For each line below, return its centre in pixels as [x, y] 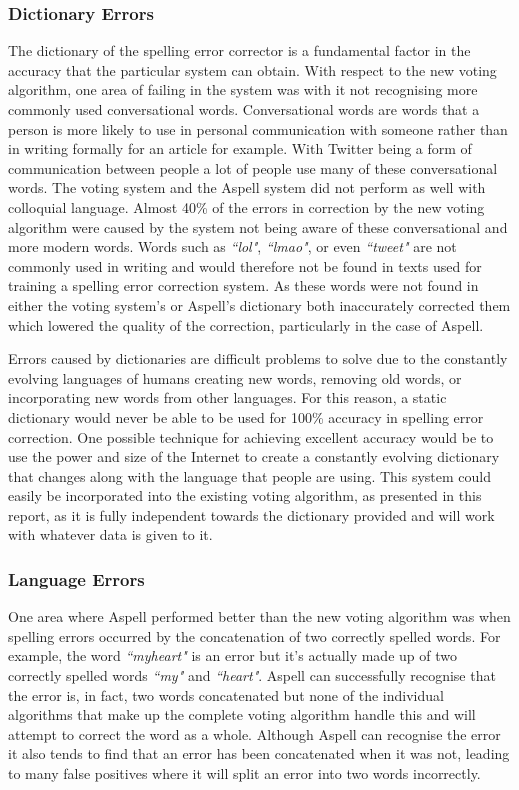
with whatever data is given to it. [110, 534]
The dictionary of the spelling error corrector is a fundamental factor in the [239, 50]
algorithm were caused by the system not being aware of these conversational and [258, 226]
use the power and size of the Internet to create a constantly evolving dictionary [254, 456]
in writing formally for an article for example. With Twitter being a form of [240, 148]
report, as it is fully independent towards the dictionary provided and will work [251, 514]
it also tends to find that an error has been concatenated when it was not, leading [259, 753]
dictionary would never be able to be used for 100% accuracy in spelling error [246, 416]
